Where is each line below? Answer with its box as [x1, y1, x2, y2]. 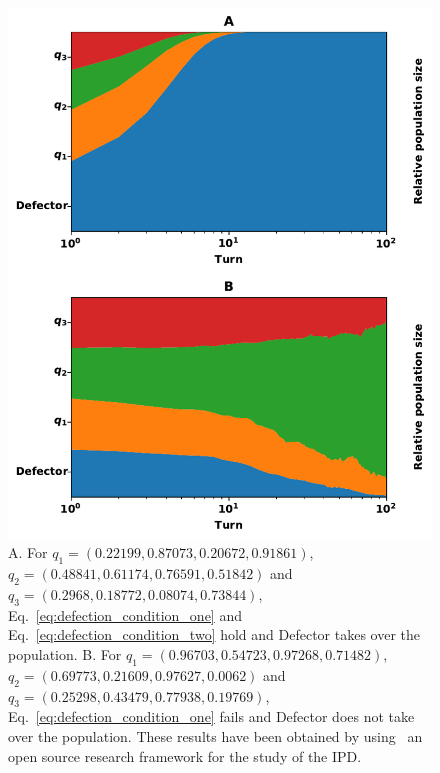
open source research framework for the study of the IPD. [8, 745, 362, 766]
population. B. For [8, 643, 122, 664]
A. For [8, 542, 48, 563]
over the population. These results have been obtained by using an [8, 725, 423, 746]
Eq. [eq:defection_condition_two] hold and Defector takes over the [8, 624, 421, 645]
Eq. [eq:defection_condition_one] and [8, 604, 242, 625]
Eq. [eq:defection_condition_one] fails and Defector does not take [8, 706, 415, 727]
